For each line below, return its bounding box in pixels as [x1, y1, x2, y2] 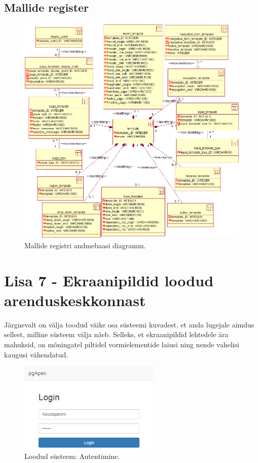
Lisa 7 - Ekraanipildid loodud [4, 270, 214, 290]
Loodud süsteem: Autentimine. [24, 451, 120, 461]
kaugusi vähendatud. [4, 349, 68, 359]
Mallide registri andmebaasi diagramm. [24, 240, 146, 250]
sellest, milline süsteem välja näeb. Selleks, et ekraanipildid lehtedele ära [4, 329, 229, 340]
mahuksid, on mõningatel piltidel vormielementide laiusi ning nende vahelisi [4, 339, 239, 350]
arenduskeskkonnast [4, 289, 146, 310]
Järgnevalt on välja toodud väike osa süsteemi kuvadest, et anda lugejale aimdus [4, 319, 254, 329]
